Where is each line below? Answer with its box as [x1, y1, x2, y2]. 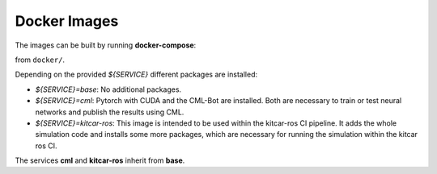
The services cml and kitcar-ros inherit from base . [15, 155, 185, 165]
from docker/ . [15, 55, 65, 64]
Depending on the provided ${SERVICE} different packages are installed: [15, 69, 258, 80]
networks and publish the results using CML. [35, 107, 185, 117]
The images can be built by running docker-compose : [15, 40, 197, 50]
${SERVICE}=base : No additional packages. [35, 85, 182, 94]
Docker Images [15, 12, 119, 30]
